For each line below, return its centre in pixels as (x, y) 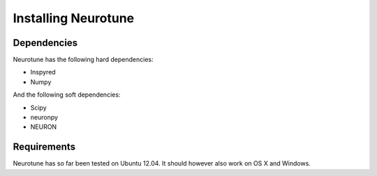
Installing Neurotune (74, 18)
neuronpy (44, 118)
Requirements (44, 147)
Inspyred (43, 72)
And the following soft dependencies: (67, 95)
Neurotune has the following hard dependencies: (83, 60)
